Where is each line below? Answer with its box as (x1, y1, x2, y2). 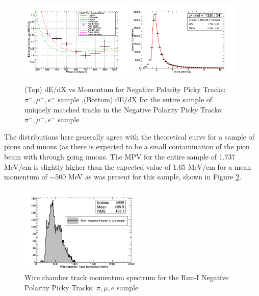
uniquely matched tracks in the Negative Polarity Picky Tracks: (24, 104, 223, 115)
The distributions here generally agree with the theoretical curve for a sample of (4, 131, 254, 142)
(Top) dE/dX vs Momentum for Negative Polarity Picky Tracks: (24, 84, 226, 95)
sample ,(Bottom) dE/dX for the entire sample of (58, 94, 213, 104)
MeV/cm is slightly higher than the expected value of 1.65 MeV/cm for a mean (4, 161, 251, 172)
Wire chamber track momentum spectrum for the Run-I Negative (24, 272, 229, 283)
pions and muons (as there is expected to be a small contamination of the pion (4, 141, 250, 152)
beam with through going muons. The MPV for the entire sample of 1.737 (4, 151, 236, 162)
